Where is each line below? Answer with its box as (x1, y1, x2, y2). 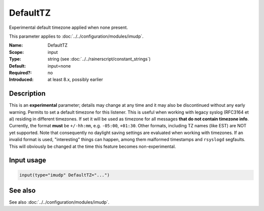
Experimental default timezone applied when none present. (9, 24, 128, 30)
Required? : (9, 70, 32, 75)
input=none (47, 63, 71, 69)
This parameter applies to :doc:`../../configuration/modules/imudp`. (9, 33, 144, 39)
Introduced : (9, 76, 34, 83)
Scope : (9, 49, 24, 55)
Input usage (9, 156, 46, 164)
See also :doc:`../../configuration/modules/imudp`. (9, 199, 110, 205)
